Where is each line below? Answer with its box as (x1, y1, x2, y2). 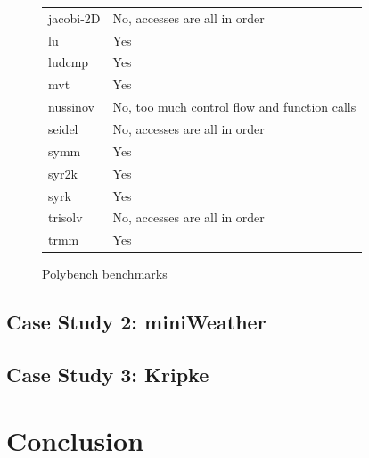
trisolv (48, 208, 83, 227)
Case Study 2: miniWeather (6, 308, 266, 336)
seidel (48, 119, 78, 137)
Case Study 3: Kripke (6, 361, 209, 388)
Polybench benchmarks (42, 264, 168, 283)
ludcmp (48, 53, 89, 71)
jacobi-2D (48, 8, 101, 27)
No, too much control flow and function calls (112, 97, 357, 116)
